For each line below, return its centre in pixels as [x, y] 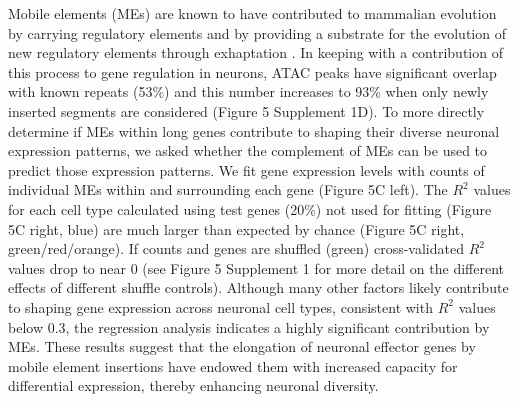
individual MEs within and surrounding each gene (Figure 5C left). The [228, 189]
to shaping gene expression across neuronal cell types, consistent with [220, 306]
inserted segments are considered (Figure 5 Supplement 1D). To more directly [246, 110]
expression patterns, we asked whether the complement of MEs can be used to [248, 150]
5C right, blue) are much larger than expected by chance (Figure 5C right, [236, 228]
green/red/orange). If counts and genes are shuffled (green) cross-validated [236, 248]
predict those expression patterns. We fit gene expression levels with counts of [246, 169]
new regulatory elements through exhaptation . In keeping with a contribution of [255, 52]
